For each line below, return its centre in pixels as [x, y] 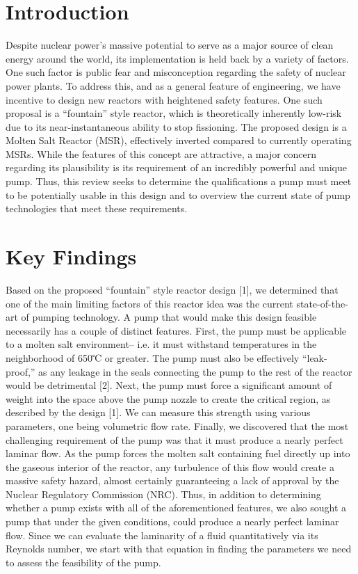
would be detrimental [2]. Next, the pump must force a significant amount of [169, 385]
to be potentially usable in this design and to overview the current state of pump [178, 194]
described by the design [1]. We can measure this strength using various [158, 412]
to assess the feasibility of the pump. [83, 562]
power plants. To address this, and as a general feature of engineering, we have [173, 85]
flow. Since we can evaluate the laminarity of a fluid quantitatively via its [162, 535]
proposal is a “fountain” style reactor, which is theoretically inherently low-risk [174, 113]
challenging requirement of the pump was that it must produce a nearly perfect [174, 439]
